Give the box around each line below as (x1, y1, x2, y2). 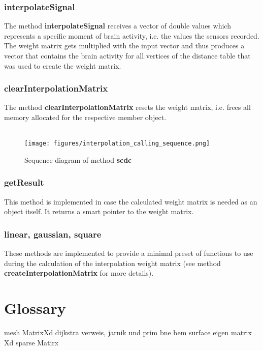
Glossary (4, 298, 66, 318)
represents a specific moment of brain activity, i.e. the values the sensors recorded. (4, 30, 259, 41)
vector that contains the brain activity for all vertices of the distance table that (4, 50, 251, 61)
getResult (4, 176, 44, 189)
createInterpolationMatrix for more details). (4, 268, 154, 278)
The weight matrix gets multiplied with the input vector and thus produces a (4, 40, 245, 51)
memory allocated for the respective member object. (4, 112, 167, 122)
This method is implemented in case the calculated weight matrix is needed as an (4, 196, 257, 207)
